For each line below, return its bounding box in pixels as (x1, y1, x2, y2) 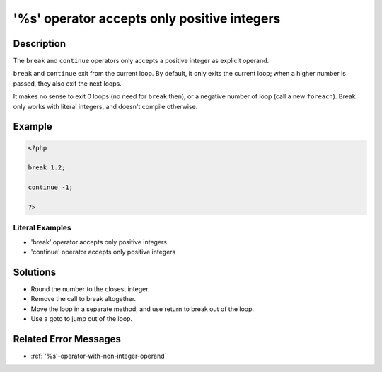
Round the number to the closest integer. (30, 285, 150, 293)
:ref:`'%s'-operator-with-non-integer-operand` (30, 351, 167, 361)
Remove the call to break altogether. (30, 295, 137, 303)
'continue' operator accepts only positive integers (30, 248, 176, 257)
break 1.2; (28, 164, 66, 171)
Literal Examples (13, 223, 71, 233)
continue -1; (28, 184, 74, 191)
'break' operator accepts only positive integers (30, 237, 168, 246)
